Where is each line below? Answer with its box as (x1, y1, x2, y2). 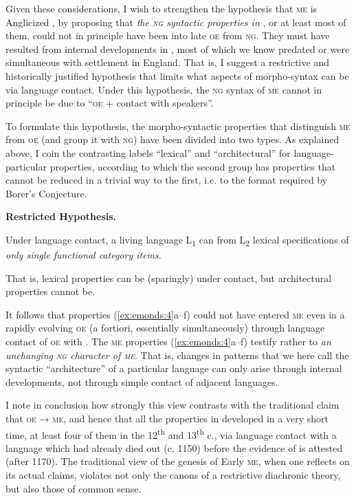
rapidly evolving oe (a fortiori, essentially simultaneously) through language (5, 321, 325, 335)
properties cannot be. (5, 284, 96, 299)
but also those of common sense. (5, 481, 142, 495)
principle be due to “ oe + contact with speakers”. (5, 96, 214, 110)
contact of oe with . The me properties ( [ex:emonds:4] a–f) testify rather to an (5, 334, 331, 348)
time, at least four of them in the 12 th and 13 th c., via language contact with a (5, 425, 337, 442)
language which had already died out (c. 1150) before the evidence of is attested (5, 440, 343, 455)
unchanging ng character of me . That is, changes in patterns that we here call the (5, 347, 349, 362)
